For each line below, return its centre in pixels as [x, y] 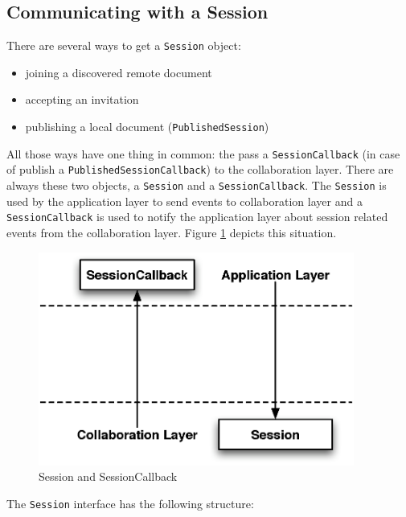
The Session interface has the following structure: [130, 504]
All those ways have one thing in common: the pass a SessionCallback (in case [203, 153]
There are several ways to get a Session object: [124, 45]
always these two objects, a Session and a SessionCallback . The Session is [197, 185]
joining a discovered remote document [119, 72]
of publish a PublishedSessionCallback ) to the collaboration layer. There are [200, 169]
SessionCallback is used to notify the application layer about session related [197, 217]
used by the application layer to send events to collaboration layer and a [185, 201]
